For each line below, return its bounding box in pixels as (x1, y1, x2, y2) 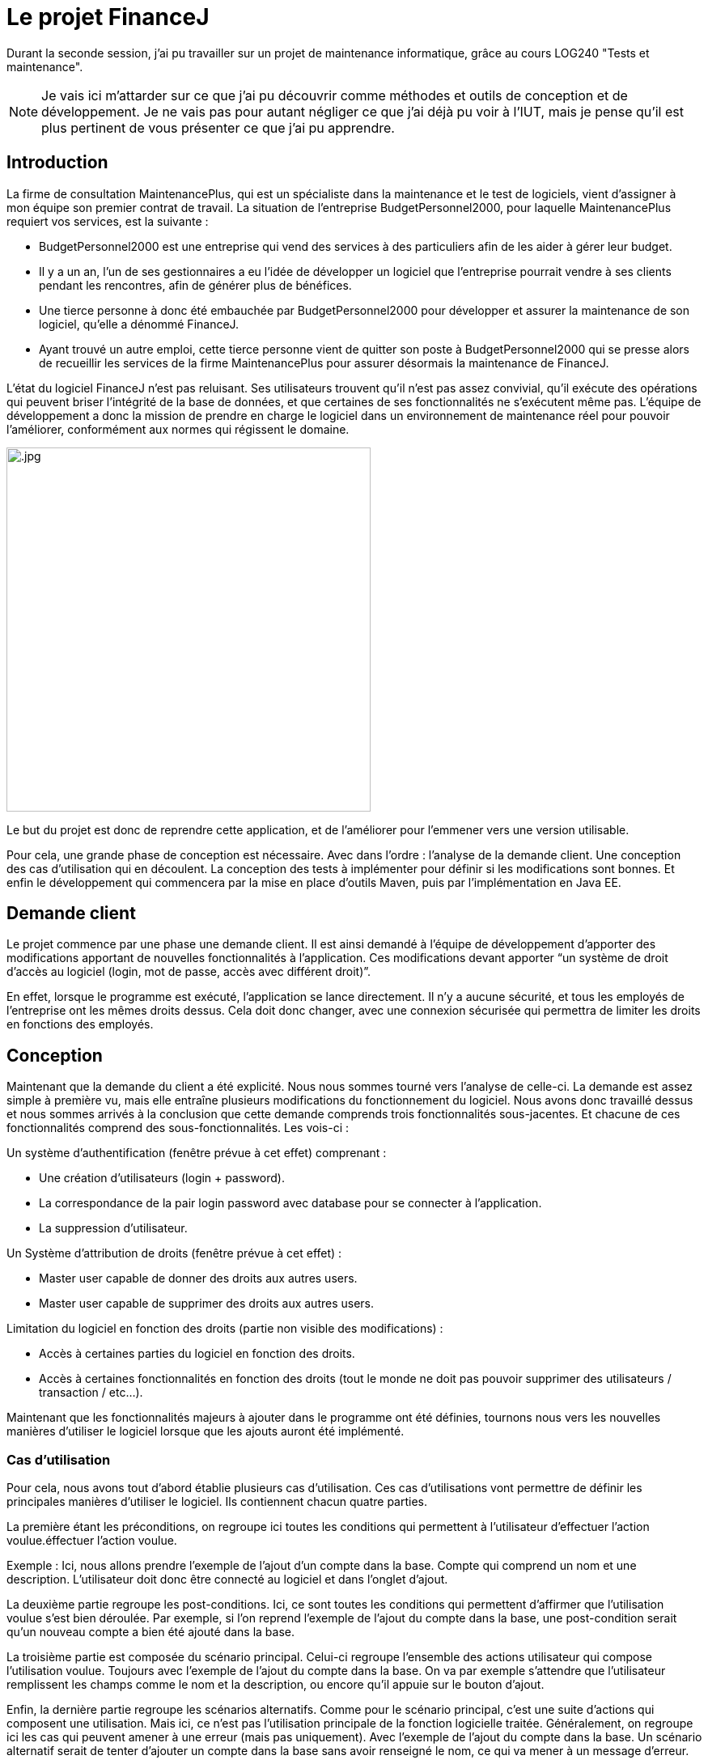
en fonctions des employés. (6, 1017, 154, 1032)
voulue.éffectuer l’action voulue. (6, 1533, 177, 1548)
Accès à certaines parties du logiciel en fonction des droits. (39, 1346, 355, 1361)
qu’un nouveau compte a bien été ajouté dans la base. (6, 1625, 295, 1639)
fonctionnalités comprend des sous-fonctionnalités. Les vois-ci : (6, 1121, 350, 1135)
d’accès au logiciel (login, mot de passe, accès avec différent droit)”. (6, 965, 371, 979)
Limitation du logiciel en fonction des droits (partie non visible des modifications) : (6, 1321, 443, 1336)
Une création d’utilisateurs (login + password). (39, 1171, 285, 1185)
